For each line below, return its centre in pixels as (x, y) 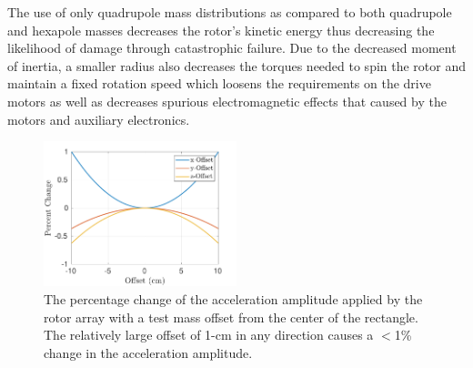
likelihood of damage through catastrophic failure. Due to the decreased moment (232, 48)
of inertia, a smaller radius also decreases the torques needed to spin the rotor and (237, 65)
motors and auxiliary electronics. (99, 119)
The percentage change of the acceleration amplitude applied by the (233, 298)
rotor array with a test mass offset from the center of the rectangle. (231, 317)
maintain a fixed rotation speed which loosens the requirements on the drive (219, 83)
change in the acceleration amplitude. (148, 352)
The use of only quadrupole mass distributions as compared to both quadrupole (230, 12)
